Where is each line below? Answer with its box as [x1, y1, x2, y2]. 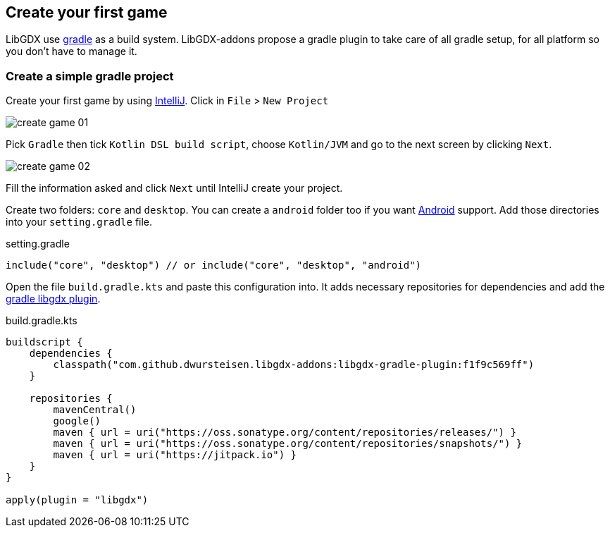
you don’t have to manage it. [6, 45, 137, 58]
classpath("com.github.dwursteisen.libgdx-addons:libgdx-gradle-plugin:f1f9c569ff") [53, 359, 535, 371]
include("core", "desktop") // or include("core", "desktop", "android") [6, 259, 422, 271]
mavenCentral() [53, 404, 137, 416]
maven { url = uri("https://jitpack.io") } [53, 449, 297, 461]
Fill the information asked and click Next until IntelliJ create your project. [6, 182, 343, 195]
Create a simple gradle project [6, 68, 174, 83]
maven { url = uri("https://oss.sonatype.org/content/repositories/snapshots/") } [53, 438, 523, 450]
